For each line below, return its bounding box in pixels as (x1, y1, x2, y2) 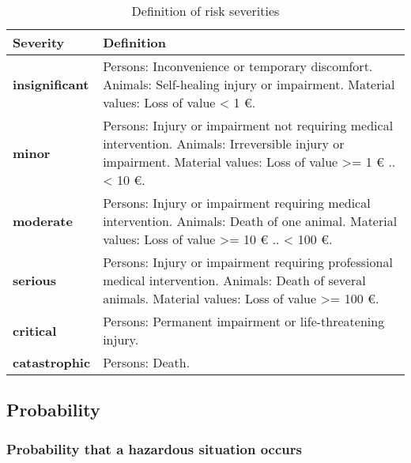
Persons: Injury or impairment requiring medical (103, 194, 371, 212)
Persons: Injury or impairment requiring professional (103, 253, 393, 271)
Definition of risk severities (131, 2, 280, 20)
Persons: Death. (103, 353, 190, 371)
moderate (13, 212, 73, 230)
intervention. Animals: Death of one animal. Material (103, 212, 398, 230)
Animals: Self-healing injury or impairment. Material (103, 75, 395, 93)
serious (13, 271, 57, 289)
